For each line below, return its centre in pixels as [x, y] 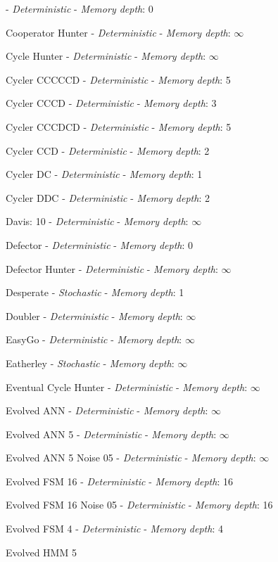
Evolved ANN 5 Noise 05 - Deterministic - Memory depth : [131, 458]
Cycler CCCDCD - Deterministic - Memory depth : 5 [119, 126]
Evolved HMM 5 [41, 552]
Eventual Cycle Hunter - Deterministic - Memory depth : [127, 387]
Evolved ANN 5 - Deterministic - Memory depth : [111, 434]
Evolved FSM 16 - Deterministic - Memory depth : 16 [119, 481]
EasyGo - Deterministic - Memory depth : [94, 339]
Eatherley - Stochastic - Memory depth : [90, 363]
